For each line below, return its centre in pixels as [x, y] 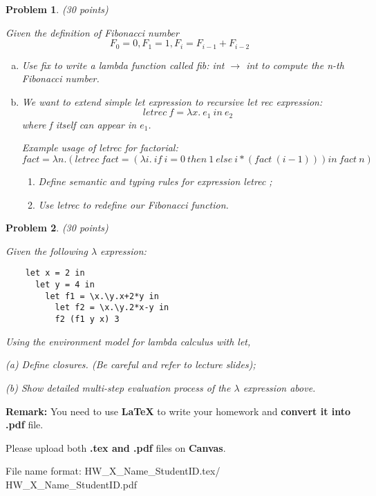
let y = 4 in [65, 285]
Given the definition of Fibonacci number [92, 32]
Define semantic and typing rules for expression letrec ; [155, 181]
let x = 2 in [55, 273]
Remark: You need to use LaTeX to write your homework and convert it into [178, 411]
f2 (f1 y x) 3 [87, 319]
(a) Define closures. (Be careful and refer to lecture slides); [131, 364]
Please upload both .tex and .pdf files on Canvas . [116, 447]
